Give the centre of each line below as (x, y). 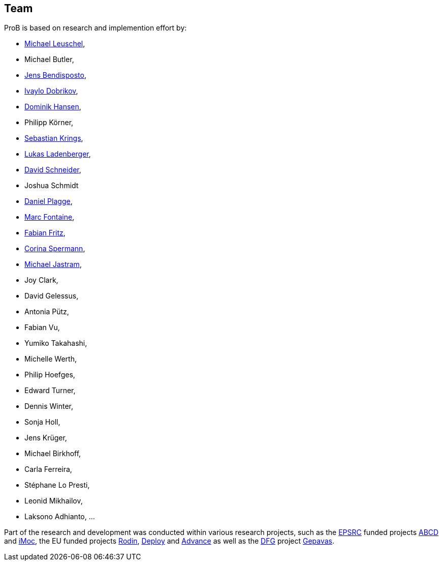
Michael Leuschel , (55, 44)
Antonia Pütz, (47, 312)
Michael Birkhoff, (53, 454)
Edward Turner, (50, 391)
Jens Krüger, (46, 438)
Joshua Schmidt (52, 186)
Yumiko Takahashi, (56, 343)
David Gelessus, (52, 296)
